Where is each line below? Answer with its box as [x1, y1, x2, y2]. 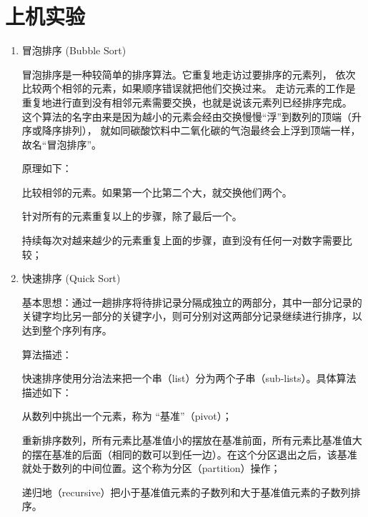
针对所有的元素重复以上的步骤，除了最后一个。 [21, 209, 242, 224]
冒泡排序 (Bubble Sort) [21, 43, 126, 58]
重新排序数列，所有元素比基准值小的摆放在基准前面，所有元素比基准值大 [21, 433, 362, 447]
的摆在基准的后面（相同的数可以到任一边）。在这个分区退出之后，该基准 [21, 446, 357, 461]
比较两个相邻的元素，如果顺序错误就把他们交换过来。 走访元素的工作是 [21, 81, 356, 96]
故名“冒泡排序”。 [21, 136, 102, 151]
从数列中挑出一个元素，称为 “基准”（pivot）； [21, 408, 232, 423]
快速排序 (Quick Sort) [21, 271, 121, 286]
